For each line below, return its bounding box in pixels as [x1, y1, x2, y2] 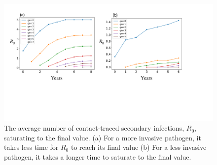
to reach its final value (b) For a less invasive [71, 142, 207, 152]
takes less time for [4, 142, 59, 152]
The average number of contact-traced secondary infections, [4, 123, 184, 133]
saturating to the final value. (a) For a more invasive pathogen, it [4, 132, 201, 142]
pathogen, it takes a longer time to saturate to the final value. [4, 151, 191, 162]
